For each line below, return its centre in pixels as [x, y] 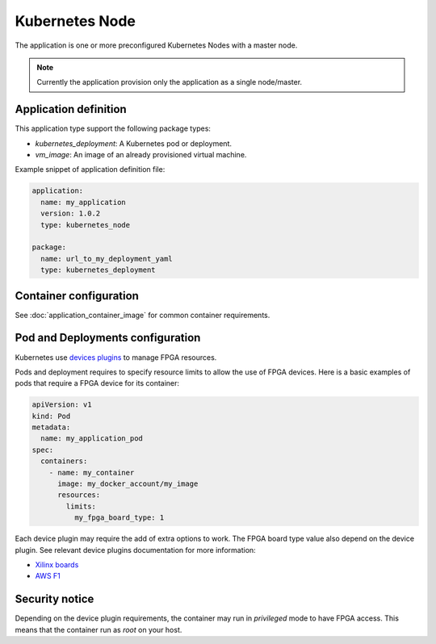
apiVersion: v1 [62, 405]
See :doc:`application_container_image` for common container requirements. [143, 315]
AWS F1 [48, 576]
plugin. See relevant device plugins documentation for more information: [135, 550]
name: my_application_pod [92, 439]
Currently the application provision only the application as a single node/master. [170, 82]
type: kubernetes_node [86, 225]
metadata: [51, 427]
